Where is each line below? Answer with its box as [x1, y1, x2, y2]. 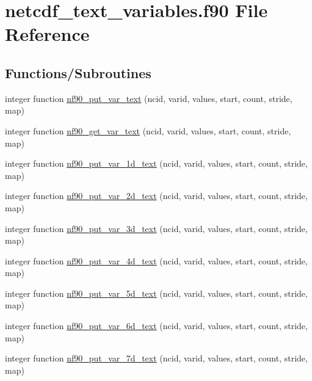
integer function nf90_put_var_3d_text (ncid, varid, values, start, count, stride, [5, 222, 308, 234]
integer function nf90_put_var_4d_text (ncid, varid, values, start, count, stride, [5, 254, 308, 267]
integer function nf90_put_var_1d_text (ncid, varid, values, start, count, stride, [5, 157, 308, 170]
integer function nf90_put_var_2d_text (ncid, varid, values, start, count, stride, [5, 189, 308, 202]
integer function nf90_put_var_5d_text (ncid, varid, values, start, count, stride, [5, 286, 308, 299]
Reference [5, 21, 90, 46]
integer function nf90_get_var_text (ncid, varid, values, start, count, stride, [5, 124, 291, 137]
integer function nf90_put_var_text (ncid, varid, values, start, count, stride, [5, 92, 292, 104]
